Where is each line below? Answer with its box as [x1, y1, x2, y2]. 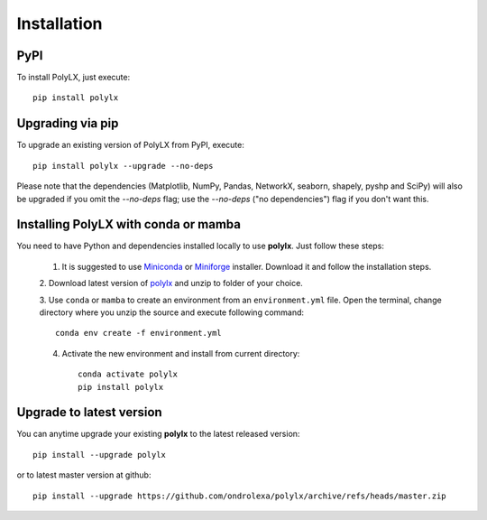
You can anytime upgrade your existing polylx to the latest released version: [16, 429, 300, 440]
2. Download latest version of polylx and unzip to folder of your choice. [39, 278, 304, 289]
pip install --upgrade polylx [32, 450, 167, 460]
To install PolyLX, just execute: [16, 72, 131, 83]
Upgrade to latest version [16, 404, 162, 420]
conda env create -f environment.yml [55, 328, 223, 339]
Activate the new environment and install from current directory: [61, 348, 300, 358]
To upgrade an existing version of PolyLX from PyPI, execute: [16, 140, 245, 151]
